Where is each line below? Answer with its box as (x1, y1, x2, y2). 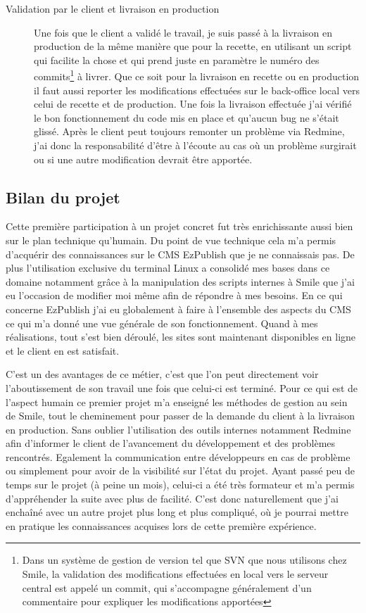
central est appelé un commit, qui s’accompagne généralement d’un (22, 580, 312, 595)
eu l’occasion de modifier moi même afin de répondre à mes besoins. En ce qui (6, 288, 343, 303)
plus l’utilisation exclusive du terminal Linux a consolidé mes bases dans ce (6, 260, 330, 275)
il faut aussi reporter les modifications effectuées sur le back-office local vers (34, 82, 360, 97)
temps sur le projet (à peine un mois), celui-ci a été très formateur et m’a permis (6, 477, 355, 492)
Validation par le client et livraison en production (6, 1, 220, 15)
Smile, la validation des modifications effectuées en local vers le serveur (22, 567, 329, 581)
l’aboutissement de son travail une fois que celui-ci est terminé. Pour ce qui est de (6, 380, 358, 395)
